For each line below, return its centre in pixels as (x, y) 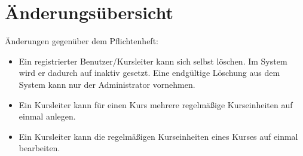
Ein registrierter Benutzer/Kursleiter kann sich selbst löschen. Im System (153, 61)
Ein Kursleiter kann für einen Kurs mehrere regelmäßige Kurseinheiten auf (156, 104)
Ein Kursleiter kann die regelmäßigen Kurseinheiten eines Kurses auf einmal (158, 136)
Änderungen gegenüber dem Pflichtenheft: (82, 41)
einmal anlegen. (47, 116)
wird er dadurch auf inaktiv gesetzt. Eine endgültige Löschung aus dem (149, 73)
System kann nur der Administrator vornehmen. (107, 84)
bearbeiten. (39, 148)
